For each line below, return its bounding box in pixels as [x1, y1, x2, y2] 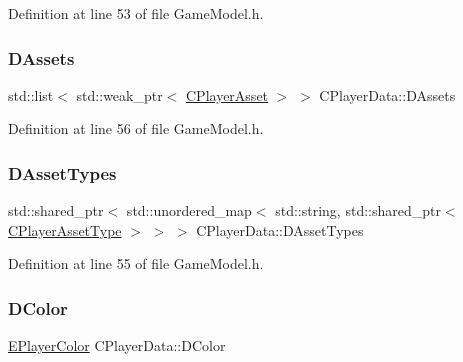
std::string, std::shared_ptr [275, 200, 441, 221]
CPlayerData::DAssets [319, 84, 456, 105]
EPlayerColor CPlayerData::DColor [8, 335, 226, 356]
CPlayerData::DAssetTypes [196, 219, 364, 240]
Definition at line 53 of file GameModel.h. [8, 3, 264, 23]
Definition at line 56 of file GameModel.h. [8, 118, 264, 139]
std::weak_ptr [76, 84, 163, 105]
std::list [8, 84, 54, 105]
